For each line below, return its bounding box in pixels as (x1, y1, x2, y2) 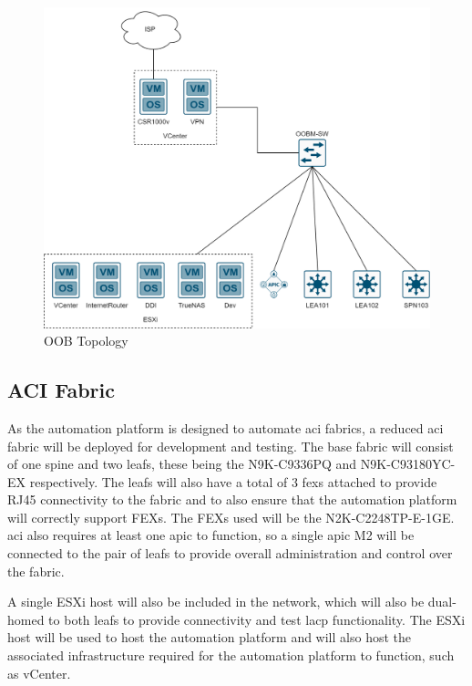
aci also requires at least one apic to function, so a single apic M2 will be (7, 525, 415, 545)
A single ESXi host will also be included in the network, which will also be (7, 592, 425, 611)
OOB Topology (44, 331, 128, 350)
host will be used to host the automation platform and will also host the (7, 628, 411, 647)
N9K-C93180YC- (360, 454, 456, 473)
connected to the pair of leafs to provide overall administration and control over (7, 544, 453, 563)
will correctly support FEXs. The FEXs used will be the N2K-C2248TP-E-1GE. (7, 507, 455, 526)
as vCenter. (7, 663, 71, 682)
